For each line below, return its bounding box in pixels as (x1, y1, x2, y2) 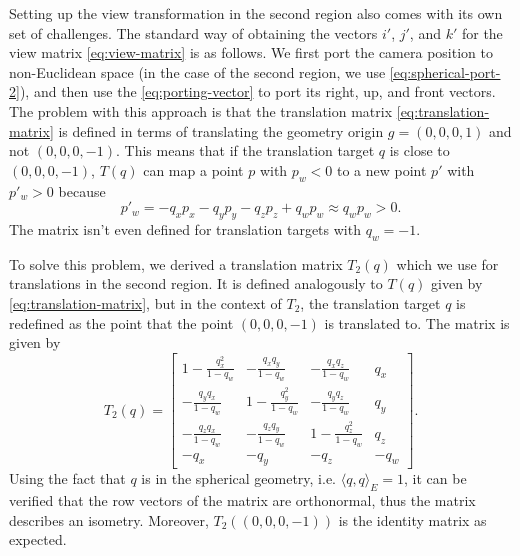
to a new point (336, 159, 427, 180)
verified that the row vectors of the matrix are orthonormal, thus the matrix (9, 490, 476, 511)
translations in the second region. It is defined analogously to (9, 273, 383, 294)
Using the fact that (9, 468, 126, 489)
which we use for (396, 253, 499, 274)
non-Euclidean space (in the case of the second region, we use (9, 61, 386, 82)
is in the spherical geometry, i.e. (141, 468, 337, 489)
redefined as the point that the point (9, 312, 234, 333)
